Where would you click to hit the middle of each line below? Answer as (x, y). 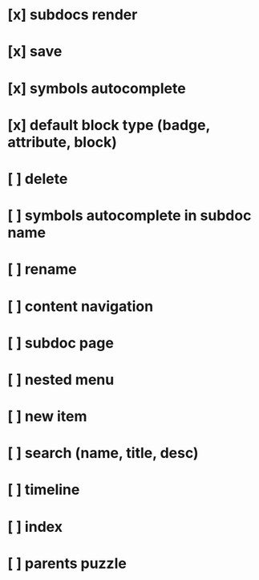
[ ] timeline (44, 490)
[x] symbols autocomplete (97, 88)
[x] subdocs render (73, 15)
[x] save (35, 52)
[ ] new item (47, 417)
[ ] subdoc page (61, 343)
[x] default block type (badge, (109, 125)
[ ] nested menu (61, 380)
